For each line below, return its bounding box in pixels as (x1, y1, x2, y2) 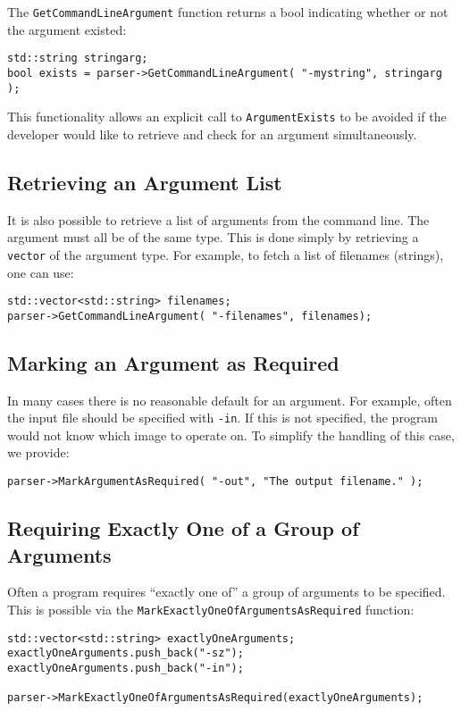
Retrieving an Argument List (7, 168, 282, 196)
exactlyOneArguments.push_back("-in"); (7, 661, 244, 674)
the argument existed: (7, 20, 127, 38)
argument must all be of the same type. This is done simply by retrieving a (7, 228, 419, 247)
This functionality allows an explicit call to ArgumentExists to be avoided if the (7, 107, 447, 126)
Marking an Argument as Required (7, 348, 339, 376)
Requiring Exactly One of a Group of (7, 514, 359, 542)
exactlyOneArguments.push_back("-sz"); (7, 647, 244, 660)
